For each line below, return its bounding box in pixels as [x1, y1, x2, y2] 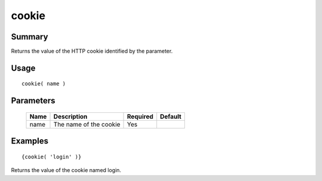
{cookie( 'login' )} [21, 153, 82, 160]
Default [160, 112, 182, 121]
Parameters [11, 96, 55, 106]
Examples [11, 136, 49, 146]
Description [53, 112, 88, 121]
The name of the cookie [53, 120, 120, 128]
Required [127, 112, 154, 121]
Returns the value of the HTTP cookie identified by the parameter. [11, 48, 173, 55]
